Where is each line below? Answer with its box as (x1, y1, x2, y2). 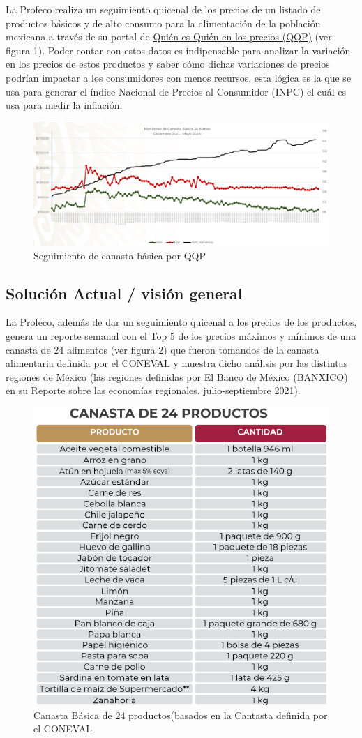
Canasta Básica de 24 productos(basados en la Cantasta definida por (33, 707, 328, 722)
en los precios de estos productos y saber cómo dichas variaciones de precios (6, 57, 330, 71)
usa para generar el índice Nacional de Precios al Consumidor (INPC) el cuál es (6, 84, 347, 98)
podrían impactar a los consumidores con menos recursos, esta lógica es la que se (6, 70, 352, 84)
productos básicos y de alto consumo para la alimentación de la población (6, 15, 321, 30)
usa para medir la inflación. (6, 98, 123, 112)
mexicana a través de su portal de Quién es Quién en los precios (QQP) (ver (6, 29, 332, 44)
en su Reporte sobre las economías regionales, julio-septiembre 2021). (6, 383, 301, 398)
